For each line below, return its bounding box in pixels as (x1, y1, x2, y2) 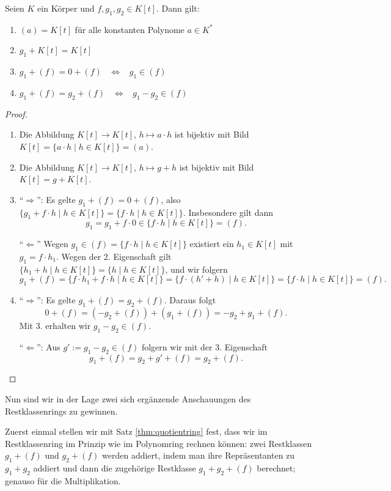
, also (161, 193, 181, 205)
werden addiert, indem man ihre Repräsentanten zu (102, 449, 295, 462)
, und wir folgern (165, 262, 228, 275)
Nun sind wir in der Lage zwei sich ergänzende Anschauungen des (5, 392, 251, 405)
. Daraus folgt (164, 293, 216, 306)
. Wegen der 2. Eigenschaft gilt (56, 249, 172, 262)
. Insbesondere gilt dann (183, 205, 274, 218)
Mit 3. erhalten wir (19, 319, 91, 331)
